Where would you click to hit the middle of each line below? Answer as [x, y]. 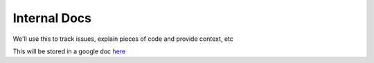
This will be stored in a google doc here [69, 51]
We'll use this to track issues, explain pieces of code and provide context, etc [123, 39]
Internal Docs [52, 18]
